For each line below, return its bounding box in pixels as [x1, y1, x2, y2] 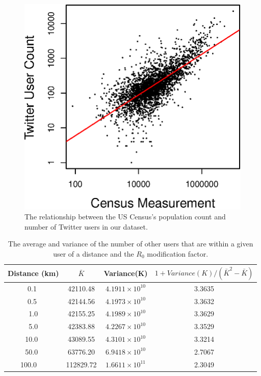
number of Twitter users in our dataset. [24, 221, 148, 232]
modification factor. [147, 248, 208, 259]
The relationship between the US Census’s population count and [24, 211, 226, 222]
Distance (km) [8, 268, 59, 279]
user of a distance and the [53, 248, 134, 259]
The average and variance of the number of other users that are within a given [8, 238, 253, 249]
